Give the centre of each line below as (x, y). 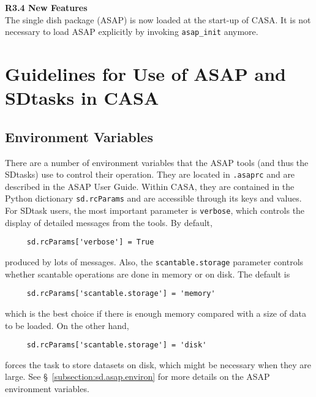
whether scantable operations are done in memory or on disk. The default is (148, 274)
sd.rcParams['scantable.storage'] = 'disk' (117, 345)
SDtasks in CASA (82, 98)
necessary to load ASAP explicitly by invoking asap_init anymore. (132, 32)
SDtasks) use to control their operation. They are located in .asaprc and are (150, 174)
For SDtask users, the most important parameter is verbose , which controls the (155, 210)
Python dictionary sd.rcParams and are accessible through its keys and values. (153, 198)
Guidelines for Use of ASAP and (146, 74)
